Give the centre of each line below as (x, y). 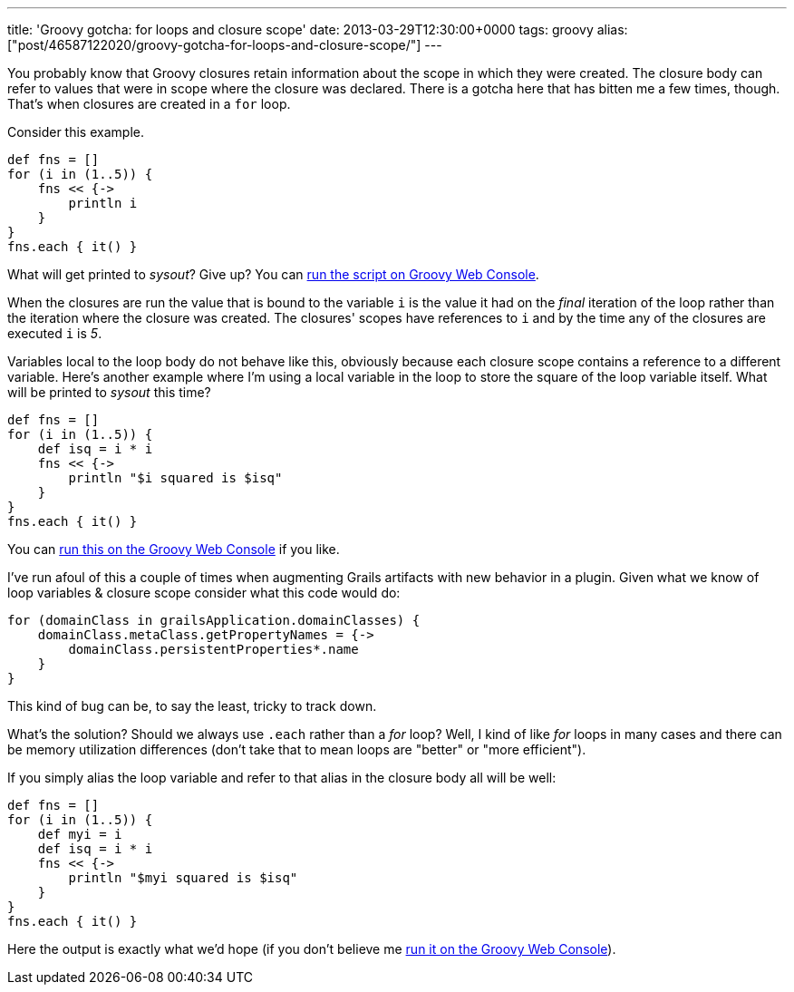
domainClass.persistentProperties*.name (213, 649)
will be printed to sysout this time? (109, 392)
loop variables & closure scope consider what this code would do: (204, 593)
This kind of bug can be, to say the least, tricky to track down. (192, 706)
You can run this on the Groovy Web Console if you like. (174, 549)
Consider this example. (76, 132)
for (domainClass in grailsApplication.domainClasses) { (214, 620)
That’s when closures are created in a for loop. (149, 104)
